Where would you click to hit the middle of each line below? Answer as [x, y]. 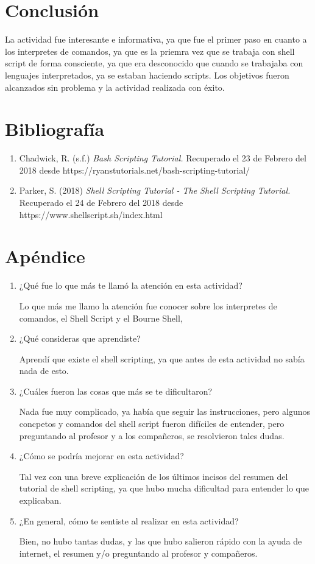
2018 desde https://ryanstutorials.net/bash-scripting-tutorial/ [135, 170]
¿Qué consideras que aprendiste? [80, 338]
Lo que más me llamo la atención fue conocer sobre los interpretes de [148, 305]
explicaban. [40, 500]
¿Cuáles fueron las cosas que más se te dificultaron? [116, 391]
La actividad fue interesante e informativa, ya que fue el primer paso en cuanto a [156, 39]
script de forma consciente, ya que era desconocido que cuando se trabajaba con [154, 63]
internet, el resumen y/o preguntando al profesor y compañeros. [138, 553]
